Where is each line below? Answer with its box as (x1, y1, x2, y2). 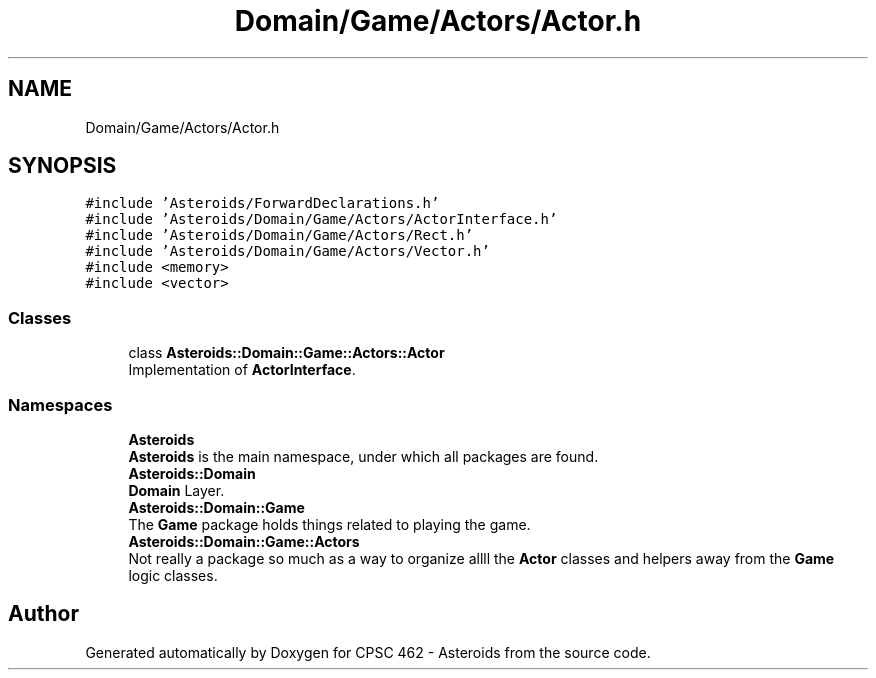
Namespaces (8, 394, 113, 415)
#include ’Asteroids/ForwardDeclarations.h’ (85, 195, 440, 212)
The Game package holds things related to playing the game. (128, 515, 531, 533)
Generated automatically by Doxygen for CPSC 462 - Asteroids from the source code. (85, 643, 651, 661)
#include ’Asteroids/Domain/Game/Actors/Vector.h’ (85, 243, 490, 260)
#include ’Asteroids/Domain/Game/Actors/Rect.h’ (85, 227, 474, 244)
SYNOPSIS (8, 153, 117, 179)
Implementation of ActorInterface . (128, 361, 356, 379)
